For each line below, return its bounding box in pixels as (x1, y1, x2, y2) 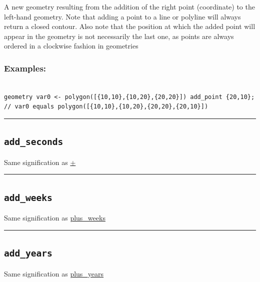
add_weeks (4, 192, 52, 203)
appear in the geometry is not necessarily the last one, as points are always (4, 30, 234, 41)
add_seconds (4, 136, 63, 147)
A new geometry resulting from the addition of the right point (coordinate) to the (4, 1, 255, 11)
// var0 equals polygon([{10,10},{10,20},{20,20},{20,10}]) (4, 103, 208, 110)
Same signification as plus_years (4, 268, 104, 278)
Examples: (4, 61, 46, 74)
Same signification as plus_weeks (4, 212, 105, 223)
